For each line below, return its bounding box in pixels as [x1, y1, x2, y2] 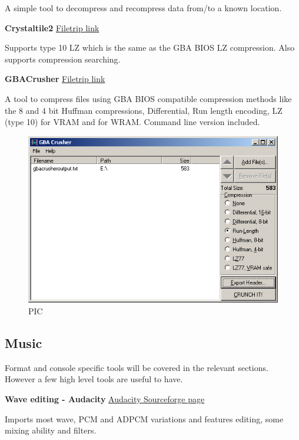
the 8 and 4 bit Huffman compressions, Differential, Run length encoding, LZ [5, 104, 283, 116]
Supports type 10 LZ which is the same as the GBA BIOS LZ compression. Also [5, 41, 295, 54]
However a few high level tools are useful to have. [5, 373, 183, 385]
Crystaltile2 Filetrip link [5, 21, 99, 34]
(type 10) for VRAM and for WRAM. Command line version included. [5, 116, 260, 128]
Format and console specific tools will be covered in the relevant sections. [5, 361, 268, 373]
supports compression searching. [5, 52, 121, 65]
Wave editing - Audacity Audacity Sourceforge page [5, 392, 205, 405]
